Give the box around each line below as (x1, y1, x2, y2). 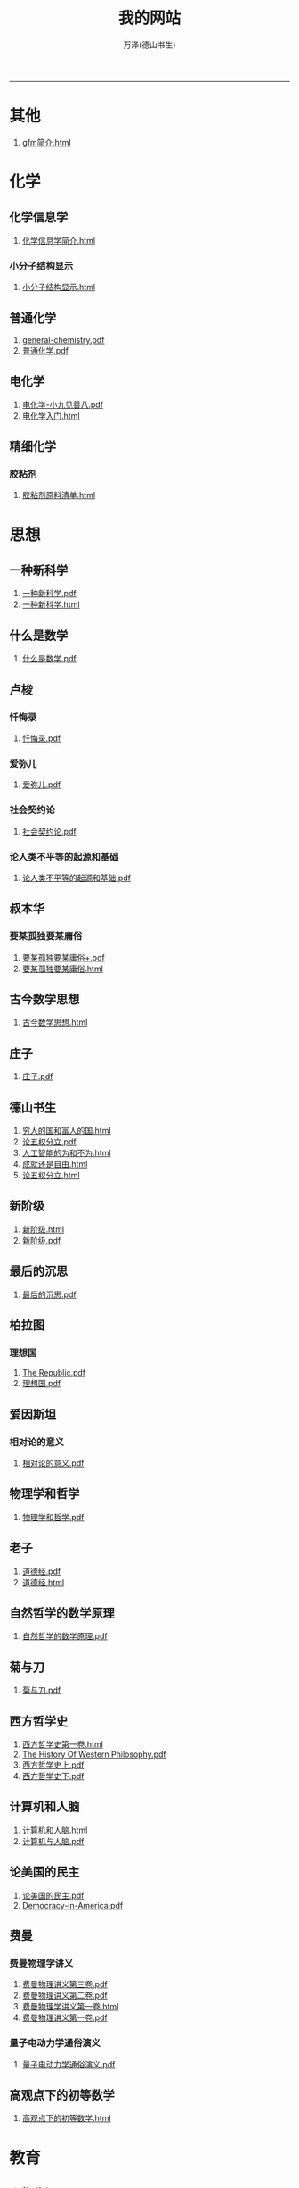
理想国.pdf (21, 1378, 61, 1389)
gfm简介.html (21, 137, 71, 147)
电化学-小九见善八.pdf (21, 399, 104, 410)
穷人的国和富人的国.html (21, 1126, 111, 1136)
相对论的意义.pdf (21, 1458, 85, 1468)
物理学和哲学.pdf (21, 1511, 85, 1522)
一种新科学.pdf (21, 588, 77, 599)
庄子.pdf (21, 1071, 53, 1082)
